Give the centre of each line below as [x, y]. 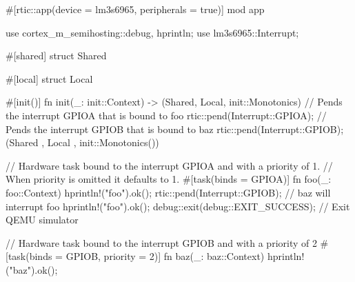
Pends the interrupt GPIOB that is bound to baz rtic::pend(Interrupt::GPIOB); [175, 129]
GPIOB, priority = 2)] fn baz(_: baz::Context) [165, 256]
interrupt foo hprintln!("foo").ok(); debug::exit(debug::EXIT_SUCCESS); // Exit [178, 206]
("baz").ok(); [32, 269]
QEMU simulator [42, 220]
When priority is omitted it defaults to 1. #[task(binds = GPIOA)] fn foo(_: [169, 179]
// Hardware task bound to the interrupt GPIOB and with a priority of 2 [161, 242]
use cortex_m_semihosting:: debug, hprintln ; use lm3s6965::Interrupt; [152, 32]
